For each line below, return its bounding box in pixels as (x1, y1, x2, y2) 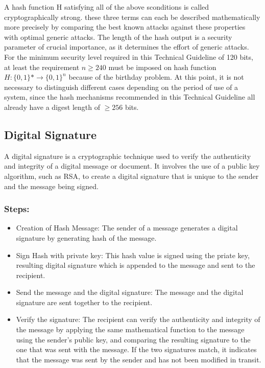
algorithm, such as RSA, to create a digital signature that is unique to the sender (4, 170, 259, 181)
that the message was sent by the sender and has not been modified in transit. (16, 354, 261, 364)
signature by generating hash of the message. (16, 232, 157, 243)
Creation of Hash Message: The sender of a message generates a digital (16, 222, 238, 233)
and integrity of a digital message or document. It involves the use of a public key (4, 160, 260, 171)
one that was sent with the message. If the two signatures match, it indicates (16, 344, 257, 355)
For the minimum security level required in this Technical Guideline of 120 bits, (4, 51, 253, 62)
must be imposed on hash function (108, 61, 216, 72)
